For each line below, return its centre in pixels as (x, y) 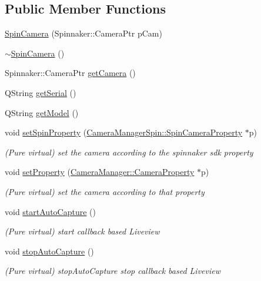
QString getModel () (42, 112)
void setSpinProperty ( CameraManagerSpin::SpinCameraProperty (124, 132)
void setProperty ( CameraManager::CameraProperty (100, 172)
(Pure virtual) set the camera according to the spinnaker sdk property (129, 152)
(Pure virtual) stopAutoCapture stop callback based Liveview (113, 271)
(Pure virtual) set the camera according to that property (105, 191)
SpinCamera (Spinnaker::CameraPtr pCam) (83, 33)
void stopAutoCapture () (49, 251)
